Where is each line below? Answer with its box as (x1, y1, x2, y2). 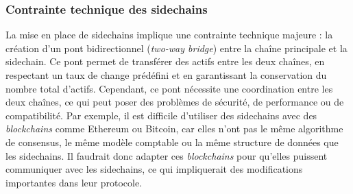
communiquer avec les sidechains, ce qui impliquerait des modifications (5, 162, 303, 176)
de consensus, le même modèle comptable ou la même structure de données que (5, 134, 339, 149)
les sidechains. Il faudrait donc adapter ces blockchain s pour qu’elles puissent (5, 148, 328, 162)
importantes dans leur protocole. (5, 175, 143, 189)
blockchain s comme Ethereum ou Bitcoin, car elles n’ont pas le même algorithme (5, 121, 343, 136)
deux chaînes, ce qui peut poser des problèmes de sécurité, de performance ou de (5, 95, 344, 109)
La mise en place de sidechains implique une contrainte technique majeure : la (5, 27, 333, 42)
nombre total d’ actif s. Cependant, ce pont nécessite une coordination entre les (5, 81, 333, 95)
